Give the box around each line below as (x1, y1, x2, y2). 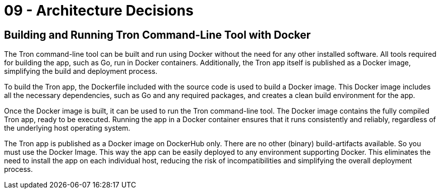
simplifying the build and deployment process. (4, 67, 158, 76)
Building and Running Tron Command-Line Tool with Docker (4, 28, 311, 41)
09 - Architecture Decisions (4, 2, 194, 19)
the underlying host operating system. (4, 124, 131, 133)
